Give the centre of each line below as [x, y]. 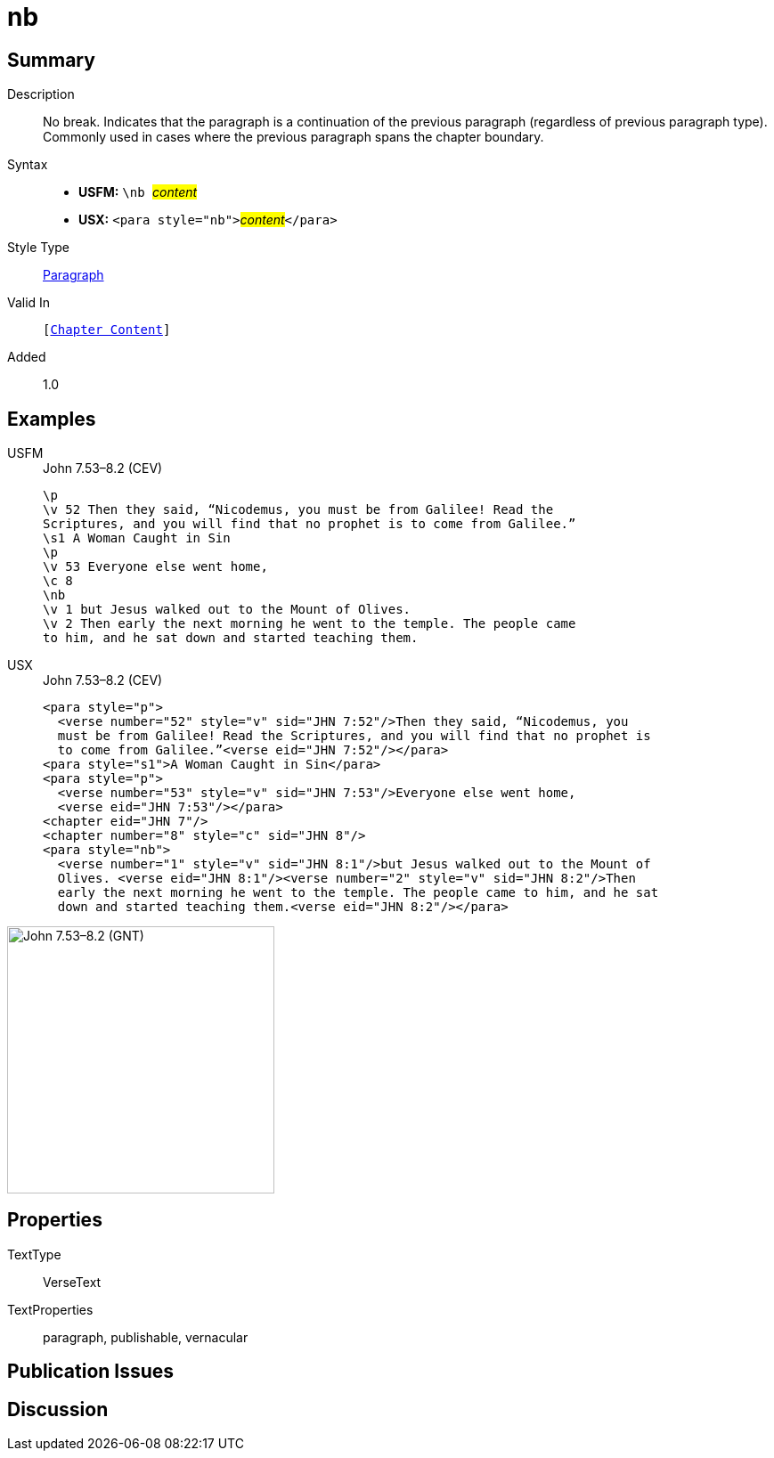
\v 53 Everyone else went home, [155, 567]
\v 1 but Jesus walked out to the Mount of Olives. [227, 610]
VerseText [72, 1282]
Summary [51, 60]
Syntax [28, 165]
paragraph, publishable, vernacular [146, 1337]
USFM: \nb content [138, 192]
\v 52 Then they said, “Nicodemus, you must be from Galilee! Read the [298, 510]
